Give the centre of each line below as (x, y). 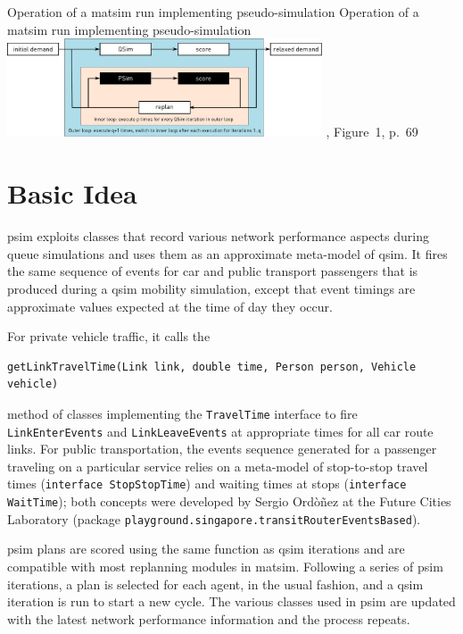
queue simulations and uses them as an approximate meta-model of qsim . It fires (227, 253)
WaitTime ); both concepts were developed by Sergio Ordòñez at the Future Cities (229, 501)
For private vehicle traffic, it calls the (109, 336)
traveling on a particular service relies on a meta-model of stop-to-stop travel (218, 466)
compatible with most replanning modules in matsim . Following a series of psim (225, 566)
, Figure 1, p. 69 (372, 132)
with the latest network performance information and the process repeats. (209, 618)
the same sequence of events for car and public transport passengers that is (213, 271)
